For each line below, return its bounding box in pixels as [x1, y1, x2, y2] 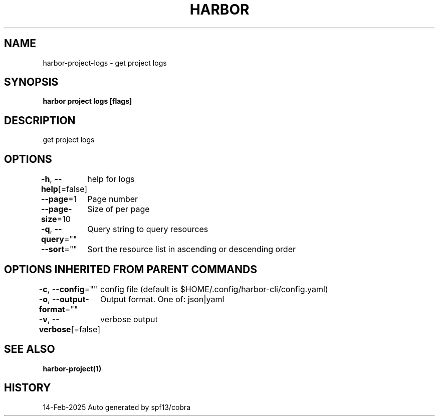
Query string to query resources [87, 224, 208, 235]
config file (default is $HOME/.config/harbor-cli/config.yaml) [100, 284, 328, 294]
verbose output [100, 314, 158, 324]
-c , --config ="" [39, 284, 98, 294]
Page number [87, 194, 138, 204]
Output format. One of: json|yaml [100, 294, 225, 304]
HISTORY [4, 381, 51, 394]
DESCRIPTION [4, 114, 76, 127]
